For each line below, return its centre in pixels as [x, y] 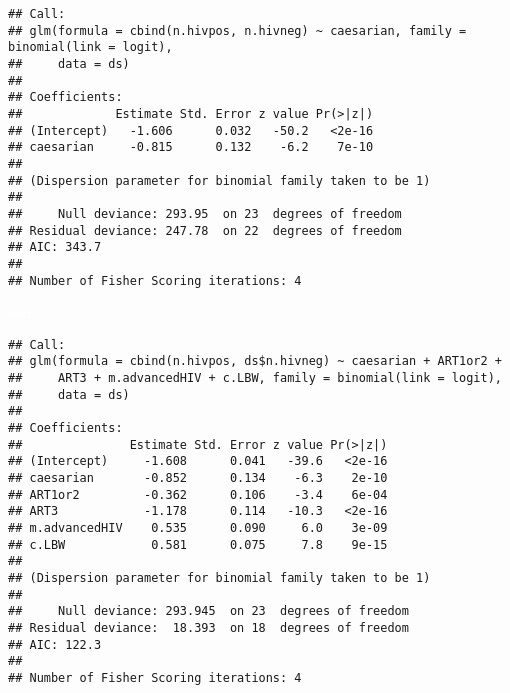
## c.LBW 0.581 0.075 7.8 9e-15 [198, 544]
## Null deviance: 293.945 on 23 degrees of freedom [208, 611]
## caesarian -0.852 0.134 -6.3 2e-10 [198, 478]
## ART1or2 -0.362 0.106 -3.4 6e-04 [198, 494]
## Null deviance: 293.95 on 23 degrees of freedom [205, 213]
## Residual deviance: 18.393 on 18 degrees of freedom [208, 627]
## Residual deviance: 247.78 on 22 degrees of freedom [205, 230]
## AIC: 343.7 [55, 247]
